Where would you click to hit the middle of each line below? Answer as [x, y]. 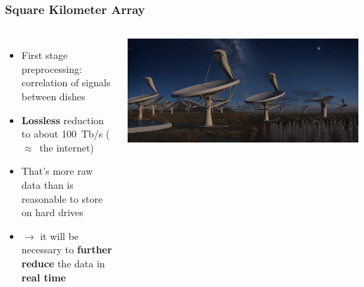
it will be [60, 235]
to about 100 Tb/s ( [66, 134]
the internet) [67, 147]
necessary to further [67, 249]
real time [43, 277]
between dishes [53, 96]
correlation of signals [66, 82]
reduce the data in [63, 263]
